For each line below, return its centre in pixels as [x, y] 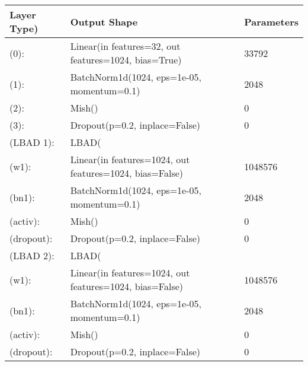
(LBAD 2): [32, 255]
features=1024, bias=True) [126, 60]
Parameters [271, 21]
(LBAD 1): [32, 142]
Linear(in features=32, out [125, 46]
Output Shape [104, 21]
